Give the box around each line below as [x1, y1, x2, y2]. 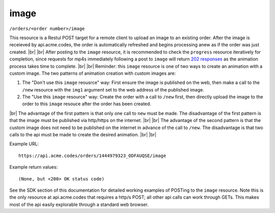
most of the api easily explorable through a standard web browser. [9, 201, 149, 207]
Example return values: [9, 164, 58, 170]
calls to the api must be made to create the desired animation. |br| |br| [9, 132, 157, 138]
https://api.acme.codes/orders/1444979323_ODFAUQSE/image [18, 153, 167, 159]
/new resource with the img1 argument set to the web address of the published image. [22, 86, 205, 93]
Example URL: [9, 141, 39, 147]
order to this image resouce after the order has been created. [22, 101, 151, 107]
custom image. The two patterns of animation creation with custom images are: [9, 70, 176, 76]
